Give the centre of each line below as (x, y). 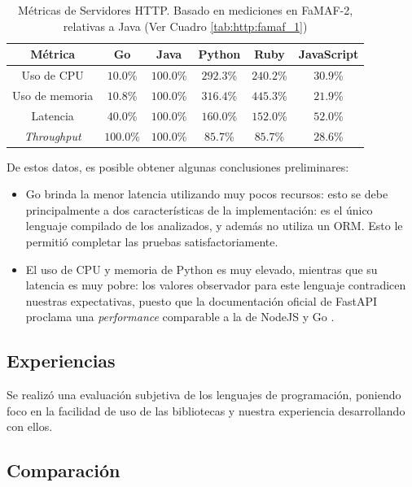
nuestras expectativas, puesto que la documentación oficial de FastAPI (202, 300)
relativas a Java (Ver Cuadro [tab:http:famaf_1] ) (185, 26)
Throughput (53, 135)
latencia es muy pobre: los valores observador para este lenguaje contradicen (216, 285)
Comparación (64, 470)
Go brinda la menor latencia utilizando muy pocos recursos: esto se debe (207, 194)
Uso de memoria (53, 95)
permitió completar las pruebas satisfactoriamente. (152, 242)
